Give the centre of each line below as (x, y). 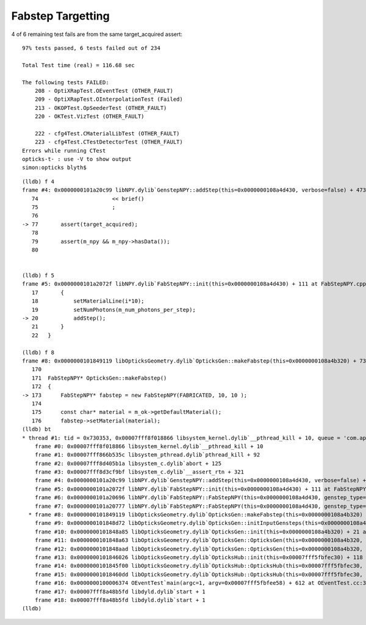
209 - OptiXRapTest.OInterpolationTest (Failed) (109, 99)
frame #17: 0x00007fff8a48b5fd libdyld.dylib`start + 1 (120, 591)
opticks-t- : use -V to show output (77, 159)
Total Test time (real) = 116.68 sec (79, 65)
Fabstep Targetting (60, 16)
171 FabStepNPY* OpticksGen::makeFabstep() (99, 378)
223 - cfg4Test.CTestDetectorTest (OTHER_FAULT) (109, 142)
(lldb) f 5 (38, 276)
